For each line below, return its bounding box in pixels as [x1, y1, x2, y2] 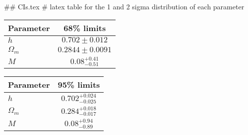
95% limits [58, 79, 100, 91]
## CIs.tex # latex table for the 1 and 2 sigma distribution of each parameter [4, 1, 245, 11]
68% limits [63, 22, 106, 34]
